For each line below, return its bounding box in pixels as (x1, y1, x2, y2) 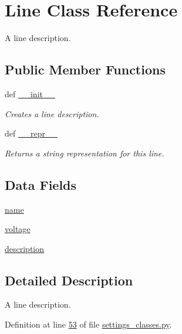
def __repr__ (5, 127, 58, 139)
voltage (5, 223, 31, 235)
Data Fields (5, 175, 77, 193)
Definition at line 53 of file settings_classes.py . (5, 318, 172, 330)
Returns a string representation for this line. (5, 146, 164, 159)
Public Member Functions (5, 60, 166, 79)
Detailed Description (5, 271, 133, 289)
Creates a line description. (5, 107, 99, 120)
